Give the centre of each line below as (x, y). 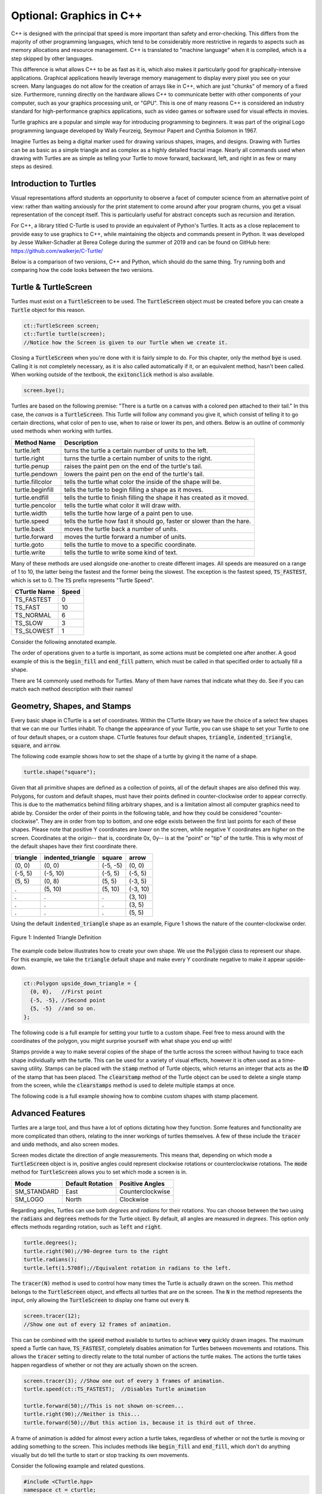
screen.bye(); (44, 391)
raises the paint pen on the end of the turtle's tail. (133, 466)
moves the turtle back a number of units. (121, 529)
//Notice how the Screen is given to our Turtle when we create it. (126, 342)
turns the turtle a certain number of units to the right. (138, 458)
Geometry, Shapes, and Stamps (71, 706)
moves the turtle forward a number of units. (125, 537)
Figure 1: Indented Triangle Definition (56, 937)
